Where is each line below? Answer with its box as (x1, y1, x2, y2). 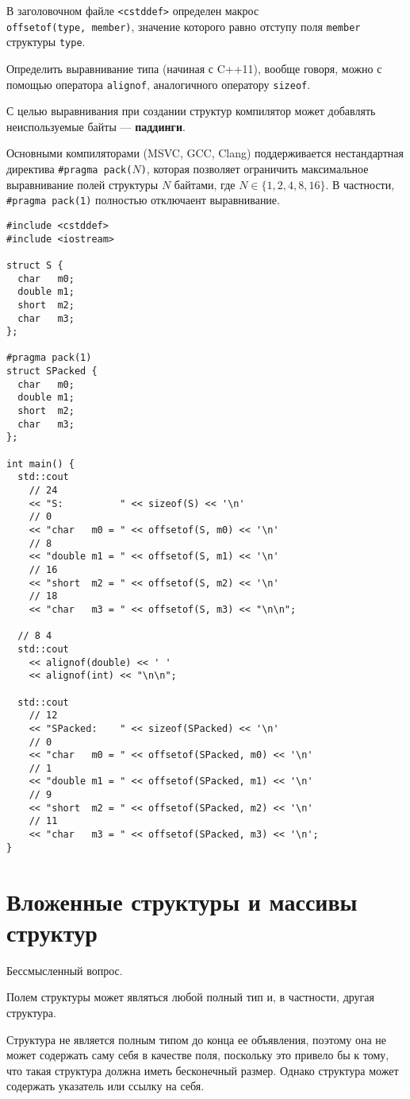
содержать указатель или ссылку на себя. (6, 1078, 205, 1094)
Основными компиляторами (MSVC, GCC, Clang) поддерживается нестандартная (6, 145, 404, 161)
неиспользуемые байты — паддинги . (6, 118, 186, 134)
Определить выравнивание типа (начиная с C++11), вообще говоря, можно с (6, 60, 382, 76)
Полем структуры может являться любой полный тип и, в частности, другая (6, 989, 374, 1005)
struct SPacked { (6, 366, 98, 377)
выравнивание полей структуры (6, 176, 159, 192)
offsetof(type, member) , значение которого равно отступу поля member (6, 17, 361, 34)
